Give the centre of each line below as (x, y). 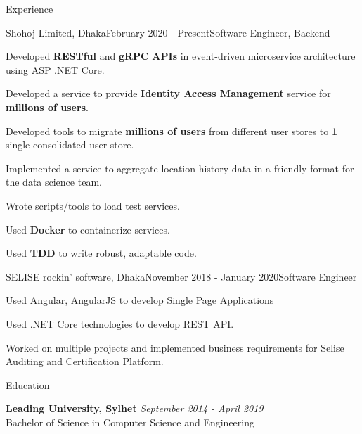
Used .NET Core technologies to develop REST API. (120, 323)
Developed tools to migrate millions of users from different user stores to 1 (172, 130)
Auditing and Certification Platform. (85, 361)
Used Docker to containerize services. (88, 229)
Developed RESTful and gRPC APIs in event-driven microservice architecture (181, 56)
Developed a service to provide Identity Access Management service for (168, 93)
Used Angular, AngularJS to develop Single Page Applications (140, 300)
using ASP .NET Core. (55, 69)
